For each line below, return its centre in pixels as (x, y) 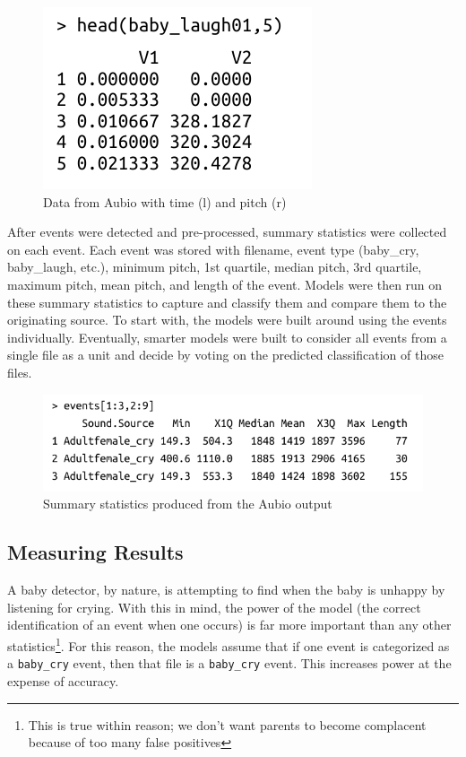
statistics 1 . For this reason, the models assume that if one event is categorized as (229, 644)
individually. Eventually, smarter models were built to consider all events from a (227, 337)
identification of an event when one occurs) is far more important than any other (229, 625)
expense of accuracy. (63, 680)
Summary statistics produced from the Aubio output (188, 504)
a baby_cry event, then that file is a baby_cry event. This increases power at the (229, 663)
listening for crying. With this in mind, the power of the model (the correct (214, 607)
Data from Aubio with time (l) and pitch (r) (165, 201)
